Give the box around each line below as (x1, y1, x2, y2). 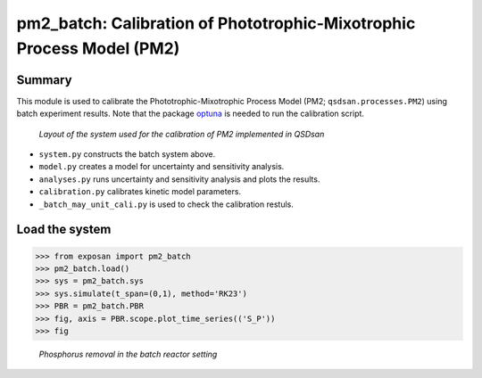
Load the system (16, 222, 112, 237)
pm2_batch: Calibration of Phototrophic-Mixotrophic (16, 13, 416, 33)
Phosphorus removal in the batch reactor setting (38, 349, 218, 359)
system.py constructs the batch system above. (38, 149, 216, 160)
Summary (16, 72, 72, 87)
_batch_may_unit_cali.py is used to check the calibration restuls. (38, 199, 294, 210)
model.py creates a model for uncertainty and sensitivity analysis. (38, 161, 285, 172)
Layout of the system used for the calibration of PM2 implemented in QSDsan (38, 128, 325, 139)
